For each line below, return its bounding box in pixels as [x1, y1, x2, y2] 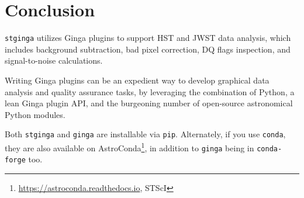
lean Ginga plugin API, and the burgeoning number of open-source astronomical [5, 97, 293, 109]
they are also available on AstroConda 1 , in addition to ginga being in [5, 140, 254, 154]
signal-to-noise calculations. [5, 54, 103, 67]
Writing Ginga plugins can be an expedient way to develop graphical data [5, 74, 270, 86]
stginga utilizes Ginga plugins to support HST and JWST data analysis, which [5, 32, 291, 44]
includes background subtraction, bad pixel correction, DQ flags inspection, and [5, 43, 291, 55]
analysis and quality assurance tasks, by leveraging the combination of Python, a [5, 85, 295, 98]
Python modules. [5, 108, 65, 120]
